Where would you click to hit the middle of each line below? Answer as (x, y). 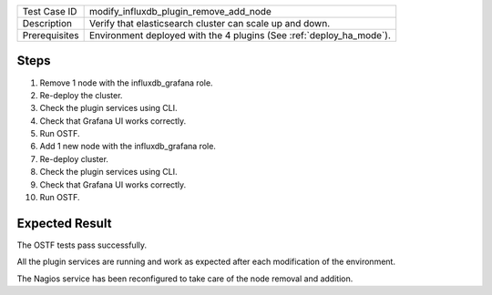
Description (47, 23)
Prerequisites (51, 35)
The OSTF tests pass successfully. (82, 245)
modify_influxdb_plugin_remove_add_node (180, 11)
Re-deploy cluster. (74, 158)
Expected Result (64, 223)
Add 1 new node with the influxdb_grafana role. (128, 147)
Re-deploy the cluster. (81, 95)
